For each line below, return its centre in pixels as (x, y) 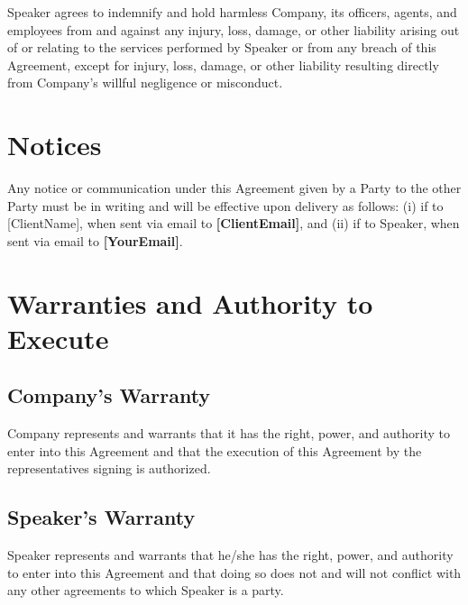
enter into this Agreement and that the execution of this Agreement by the (215, 450)
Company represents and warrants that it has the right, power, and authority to (229, 433)
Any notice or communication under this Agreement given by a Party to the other (234, 188)
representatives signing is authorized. (109, 468)
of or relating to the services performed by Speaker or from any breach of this (222, 47)
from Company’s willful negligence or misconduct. (145, 82)
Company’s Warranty (109, 395)
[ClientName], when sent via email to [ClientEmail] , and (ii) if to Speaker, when (234, 223)
